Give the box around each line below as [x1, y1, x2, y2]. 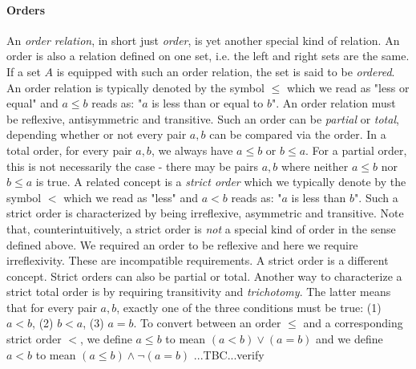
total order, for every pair [6, 141, 132, 158]
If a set [6, 63, 41, 79]
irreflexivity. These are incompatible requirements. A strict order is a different [6, 252, 389, 269]
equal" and [6, 95, 59, 112]
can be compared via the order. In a [209, 126, 386, 143]
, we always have [151, 141, 233, 158]
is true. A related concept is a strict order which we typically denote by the [35, 173, 406, 190]
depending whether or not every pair [6, 126, 187, 143]
